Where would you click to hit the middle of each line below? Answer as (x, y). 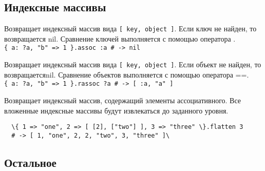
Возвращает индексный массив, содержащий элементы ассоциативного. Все (123, 100)
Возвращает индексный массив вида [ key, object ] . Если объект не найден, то (133, 64)
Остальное (30, 162)
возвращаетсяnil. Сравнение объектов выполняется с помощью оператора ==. (127, 74)
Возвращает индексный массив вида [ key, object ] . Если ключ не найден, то (130, 28)
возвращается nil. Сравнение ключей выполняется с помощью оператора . (120, 38)
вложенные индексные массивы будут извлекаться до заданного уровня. (116, 110)
